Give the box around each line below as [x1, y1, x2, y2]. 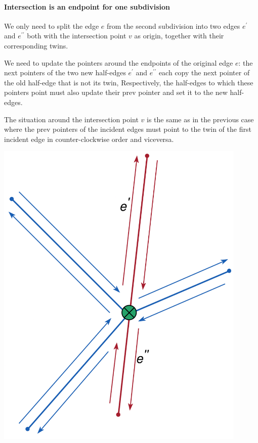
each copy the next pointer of [158, 67, 250, 78]
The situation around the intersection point [4, 114, 139, 124]
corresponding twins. [4, 40, 68, 51]
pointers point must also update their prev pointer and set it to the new [4, 87, 228, 97]
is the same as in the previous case [147, 114, 254, 124]
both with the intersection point [27, 30, 126, 41]
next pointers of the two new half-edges [4, 67, 126, 78]
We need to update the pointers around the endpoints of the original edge [4, 57, 233, 68]
